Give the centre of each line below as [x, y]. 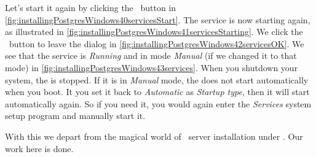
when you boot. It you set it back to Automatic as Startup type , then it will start [157, 92]
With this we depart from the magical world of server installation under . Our [154, 136]
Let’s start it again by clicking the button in [91, 7]
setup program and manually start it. [75, 116]
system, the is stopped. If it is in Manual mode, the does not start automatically [157, 79]
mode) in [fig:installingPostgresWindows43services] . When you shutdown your [152, 67]
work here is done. [39, 148]
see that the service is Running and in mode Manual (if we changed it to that [151, 56]
